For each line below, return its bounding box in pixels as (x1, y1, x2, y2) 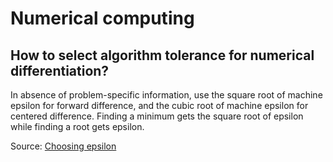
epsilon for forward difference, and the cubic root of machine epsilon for (10, 100, 309, 111)
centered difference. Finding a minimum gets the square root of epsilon (10, 110, 304, 122)
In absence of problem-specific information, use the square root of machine (10, 89, 323, 101)
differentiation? (10, 62, 110, 79)
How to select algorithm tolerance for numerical (10, 47, 315, 64)
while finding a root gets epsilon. (10, 121, 145, 132)
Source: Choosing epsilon (10, 140, 117, 152)
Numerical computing (10, 7, 195, 30)
